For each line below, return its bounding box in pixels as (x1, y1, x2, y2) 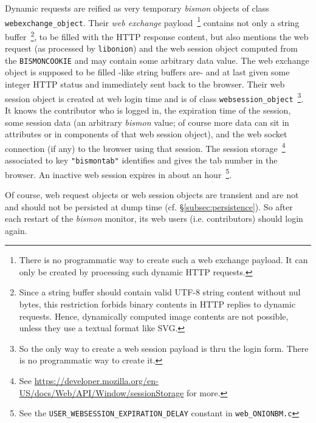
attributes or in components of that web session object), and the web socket (5, 128, 287, 140)
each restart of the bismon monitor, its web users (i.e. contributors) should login (5, 212, 303, 225)
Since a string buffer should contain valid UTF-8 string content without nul (19, 286, 301, 298)
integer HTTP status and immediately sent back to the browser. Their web (5, 78, 285, 91)
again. (5, 224, 27, 236)
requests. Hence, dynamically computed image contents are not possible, (19, 309, 289, 322)
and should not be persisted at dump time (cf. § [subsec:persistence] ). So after (5, 200, 293, 213)
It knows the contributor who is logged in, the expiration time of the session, (5, 103, 291, 116)
